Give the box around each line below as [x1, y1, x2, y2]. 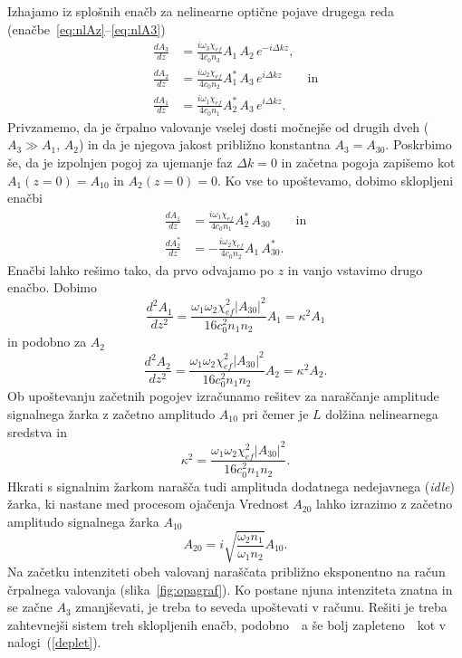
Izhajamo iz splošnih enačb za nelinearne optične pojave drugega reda [7, 2, 394, 20]
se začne [7, 597, 53, 616]
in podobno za [7, 332, 87, 351]
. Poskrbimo [385, 135, 452, 154]
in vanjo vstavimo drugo [287, 260, 423, 279]
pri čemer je [242, 405, 309, 424]
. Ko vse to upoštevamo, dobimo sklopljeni [217, 170, 454, 189]
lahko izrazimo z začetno [316, 494, 453, 513]
